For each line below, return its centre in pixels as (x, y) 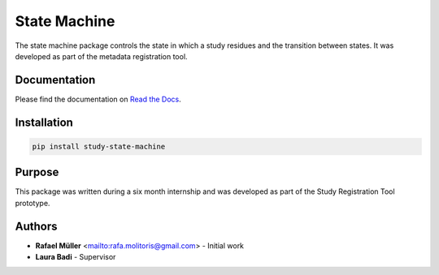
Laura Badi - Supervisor (76, 257)
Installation (44, 122)
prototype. (33, 203)
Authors (36, 226)
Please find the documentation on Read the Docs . (98, 99)
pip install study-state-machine (99, 146)
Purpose (37, 172)
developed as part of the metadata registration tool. (101, 56)
